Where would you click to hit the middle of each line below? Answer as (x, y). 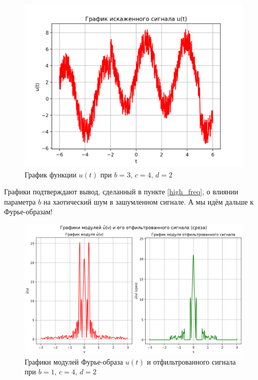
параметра (20, 201)
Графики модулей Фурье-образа (74, 361)
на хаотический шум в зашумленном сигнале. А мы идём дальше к (148, 201)
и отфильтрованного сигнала (191, 361)
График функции (51, 174)
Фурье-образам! (28, 212)
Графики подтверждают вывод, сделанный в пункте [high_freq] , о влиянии (121, 192)
